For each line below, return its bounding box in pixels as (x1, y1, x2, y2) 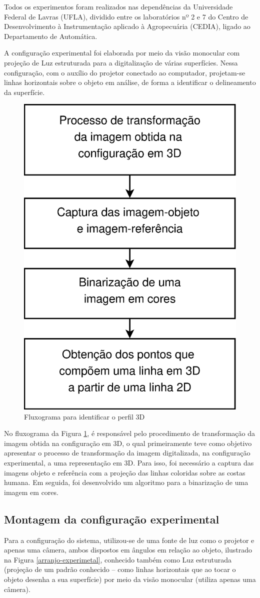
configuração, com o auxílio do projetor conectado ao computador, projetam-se (4, 67, 245, 77)
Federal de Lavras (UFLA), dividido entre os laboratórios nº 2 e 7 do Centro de (4, 11, 248, 21)
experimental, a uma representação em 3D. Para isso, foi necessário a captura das (4, 457, 254, 467)
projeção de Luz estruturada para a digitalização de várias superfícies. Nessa (4, 57, 238, 67)
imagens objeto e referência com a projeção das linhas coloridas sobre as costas (4, 467, 245, 477)
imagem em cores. (4, 486, 58, 497)
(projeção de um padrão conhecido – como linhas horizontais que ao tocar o (4, 564, 236, 574)
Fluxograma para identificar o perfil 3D (24, 411, 145, 421)
